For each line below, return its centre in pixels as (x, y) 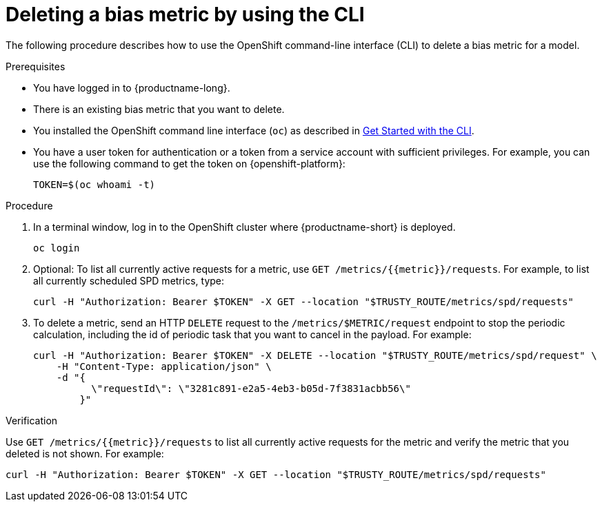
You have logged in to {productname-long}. (132, 87)
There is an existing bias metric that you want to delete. (159, 109)
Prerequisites (36, 66)
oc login (57, 248)
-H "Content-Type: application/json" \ (164, 366)
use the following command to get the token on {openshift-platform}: (189, 163)
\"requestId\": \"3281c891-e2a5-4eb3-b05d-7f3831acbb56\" (251, 388)
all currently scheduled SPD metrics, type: (129, 280)
